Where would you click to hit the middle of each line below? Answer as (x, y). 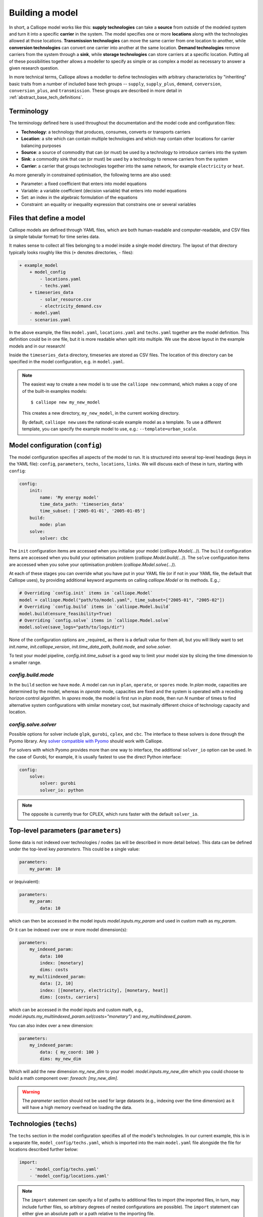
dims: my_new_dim (60, 1059)
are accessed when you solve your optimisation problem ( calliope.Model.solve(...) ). (93, 564)
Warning (31, 1092)
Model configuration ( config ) (56, 445)
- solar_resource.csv (66, 299)
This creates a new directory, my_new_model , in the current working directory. (101, 413)
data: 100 (51, 956)
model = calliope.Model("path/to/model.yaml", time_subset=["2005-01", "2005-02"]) (122, 600)
